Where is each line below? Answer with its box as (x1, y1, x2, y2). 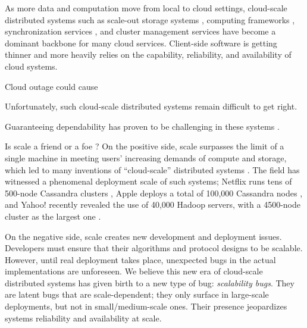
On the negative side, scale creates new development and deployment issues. (5, 230, 282, 242)
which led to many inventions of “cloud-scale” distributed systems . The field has (5, 163, 300, 176)
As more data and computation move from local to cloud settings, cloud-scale (5, 2, 287, 14)
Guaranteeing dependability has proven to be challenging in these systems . (5, 120, 280, 132)
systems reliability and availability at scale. (5, 311, 162, 324)
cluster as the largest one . (5, 210, 101, 222)
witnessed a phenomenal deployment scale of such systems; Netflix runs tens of (5, 175, 292, 188)
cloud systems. (5, 60, 58, 72)
